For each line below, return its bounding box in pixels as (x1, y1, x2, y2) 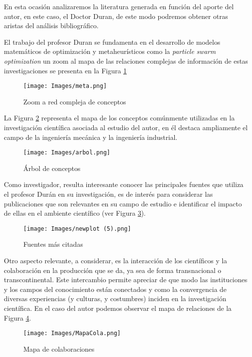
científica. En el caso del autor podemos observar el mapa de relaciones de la (4, 303, 232, 313)
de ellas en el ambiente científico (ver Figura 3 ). (4, 208, 146, 218)
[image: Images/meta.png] (23, 83, 107, 90)
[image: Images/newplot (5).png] (23, 225, 131, 232)
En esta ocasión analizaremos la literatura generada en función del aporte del (4, 1, 234, 11)
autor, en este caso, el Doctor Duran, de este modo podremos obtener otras (4, 11, 228, 21)
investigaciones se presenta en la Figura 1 (4, 65, 127, 75)
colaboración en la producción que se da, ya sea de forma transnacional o (4, 265, 221, 275)
